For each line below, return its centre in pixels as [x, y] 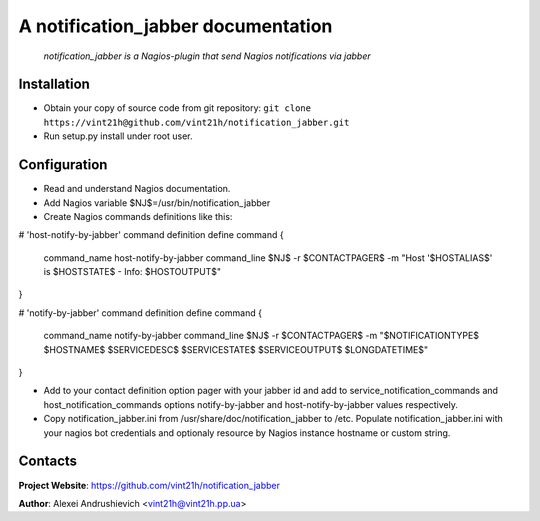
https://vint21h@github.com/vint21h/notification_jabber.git [196, 122]
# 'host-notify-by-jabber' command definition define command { [151, 235]
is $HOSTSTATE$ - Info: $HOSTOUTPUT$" [132, 272]
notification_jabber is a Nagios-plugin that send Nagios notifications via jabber [207, 56]
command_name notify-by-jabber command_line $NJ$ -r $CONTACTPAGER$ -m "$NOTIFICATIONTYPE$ [261, 336]
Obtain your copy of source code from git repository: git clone [177, 108]
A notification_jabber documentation [175, 26]
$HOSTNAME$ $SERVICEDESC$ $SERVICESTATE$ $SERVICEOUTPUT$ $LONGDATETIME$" [236, 349]
